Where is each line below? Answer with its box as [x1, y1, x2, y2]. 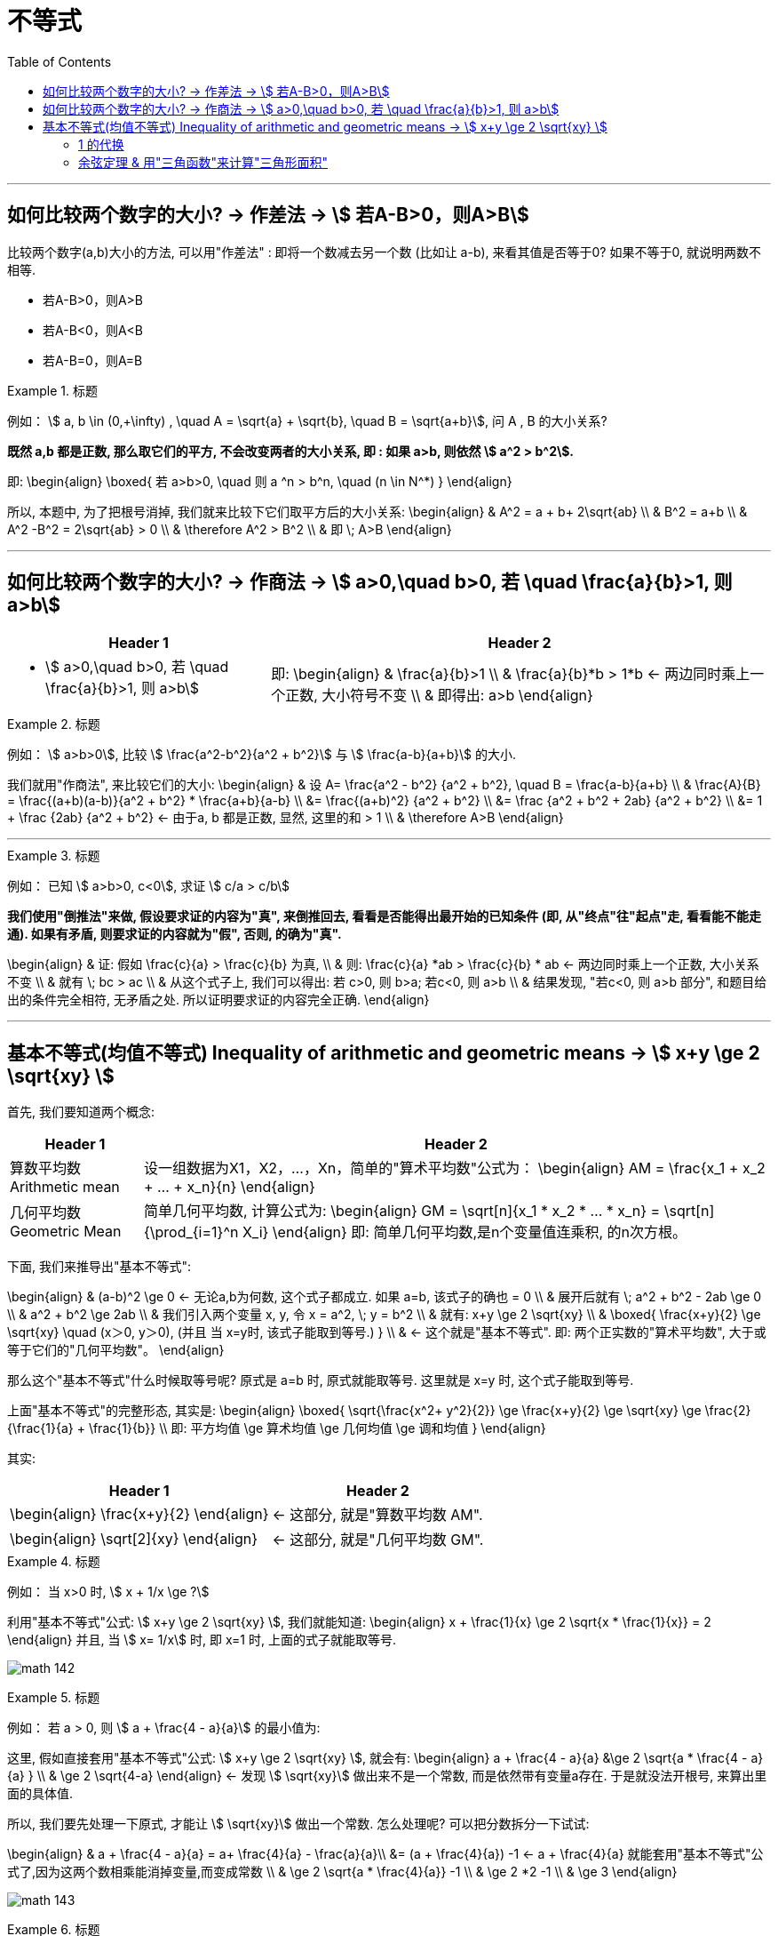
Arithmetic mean [10, 1178, 120, 1196]
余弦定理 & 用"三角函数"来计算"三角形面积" [78, 154, 328, 170]
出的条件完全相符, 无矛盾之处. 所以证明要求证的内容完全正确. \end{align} [7, 992, 430, 1008]
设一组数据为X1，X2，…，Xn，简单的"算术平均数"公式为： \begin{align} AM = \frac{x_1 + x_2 [143, 1159, 766, 1178]
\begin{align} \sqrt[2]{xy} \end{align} [10, 1530, 258, 1548]
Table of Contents [7, 53, 112, 69]
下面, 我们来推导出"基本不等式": [7, 1259, 192, 1275]
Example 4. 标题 [7, 1554, 100, 1570]
